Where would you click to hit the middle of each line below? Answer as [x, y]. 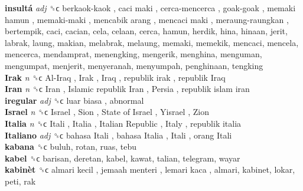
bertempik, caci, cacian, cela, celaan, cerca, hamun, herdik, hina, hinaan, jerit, [146, 31]
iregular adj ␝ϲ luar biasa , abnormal [74, 100]
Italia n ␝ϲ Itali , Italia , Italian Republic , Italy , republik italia [123, 123]
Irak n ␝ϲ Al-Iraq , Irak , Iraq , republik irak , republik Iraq [115, 77]
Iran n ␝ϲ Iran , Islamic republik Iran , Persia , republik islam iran [127, 89]
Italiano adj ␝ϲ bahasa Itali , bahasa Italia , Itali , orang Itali [118, 135]
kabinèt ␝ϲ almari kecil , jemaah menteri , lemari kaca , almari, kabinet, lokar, [150, 169]
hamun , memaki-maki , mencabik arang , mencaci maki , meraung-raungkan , [147, 19]
